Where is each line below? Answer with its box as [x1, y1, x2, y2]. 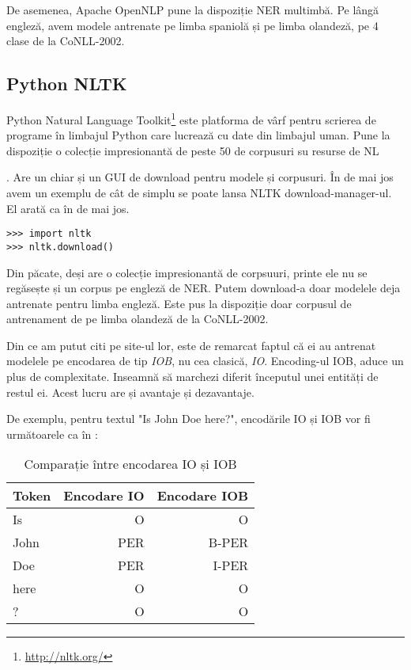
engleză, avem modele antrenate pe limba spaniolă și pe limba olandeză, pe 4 [6, 17, 379, 33]
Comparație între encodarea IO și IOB [24, 455, 237, 474]
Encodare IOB [156, 486, 249, 505]
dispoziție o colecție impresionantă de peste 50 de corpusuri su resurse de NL [6, 142, 379, 158]
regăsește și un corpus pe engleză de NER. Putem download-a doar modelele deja [6, 280, 401, 296]
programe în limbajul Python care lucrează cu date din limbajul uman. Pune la [6, 127, 390, 143]
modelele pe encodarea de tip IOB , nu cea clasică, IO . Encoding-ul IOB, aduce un [6, 352, 404, 369]
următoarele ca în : [6, 425, 98, 442]
